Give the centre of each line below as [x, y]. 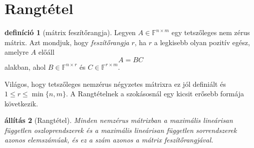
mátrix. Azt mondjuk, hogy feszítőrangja [67, 42]
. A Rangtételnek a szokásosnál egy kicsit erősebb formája [155, 94]
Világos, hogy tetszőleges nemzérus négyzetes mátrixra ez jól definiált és [115, 84]
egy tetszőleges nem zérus [211, 32]
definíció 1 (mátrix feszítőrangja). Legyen [70, 32]
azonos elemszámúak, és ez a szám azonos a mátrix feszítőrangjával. [109, 140]
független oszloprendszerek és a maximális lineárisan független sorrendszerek [121, 130]
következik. [21, 103]
